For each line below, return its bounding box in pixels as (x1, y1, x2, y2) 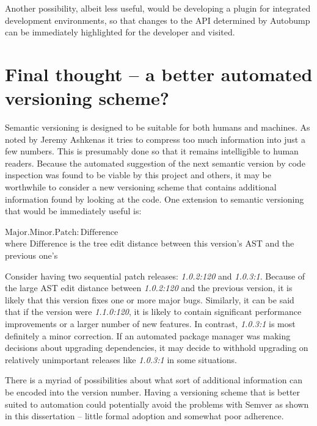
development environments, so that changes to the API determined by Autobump (5, 13, 310, 26)
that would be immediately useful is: (5, 204, 142, 217)
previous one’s (5, 249, 58, 262)
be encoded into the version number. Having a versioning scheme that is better (5, 385, 301, 398)
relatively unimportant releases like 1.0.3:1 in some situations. (5, 353, 237, 366)
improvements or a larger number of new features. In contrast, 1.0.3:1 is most (5, 317, 296, 330)
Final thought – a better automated (5, 61, 313, 86)
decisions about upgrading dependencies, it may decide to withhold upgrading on (5, 341, 308, 354)
